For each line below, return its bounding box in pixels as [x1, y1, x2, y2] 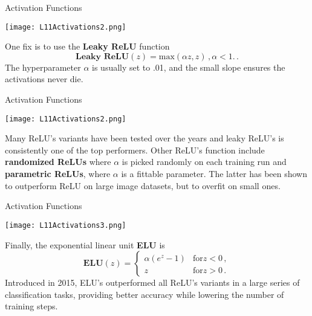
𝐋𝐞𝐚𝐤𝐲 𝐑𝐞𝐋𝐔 [76, 52, 129, 61]
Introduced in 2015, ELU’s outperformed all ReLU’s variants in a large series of [5, 276, 300, 289]
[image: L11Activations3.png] [5, 221, 126, 230]
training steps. [5, 300, 58, 312]
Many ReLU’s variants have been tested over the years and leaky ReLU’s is [5, 132, 284, 144]
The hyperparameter [5, 60, 81, 73]
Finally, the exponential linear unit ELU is [5, 238, 165, 251]
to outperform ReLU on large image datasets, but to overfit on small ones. [5, 179, 281, 192]
